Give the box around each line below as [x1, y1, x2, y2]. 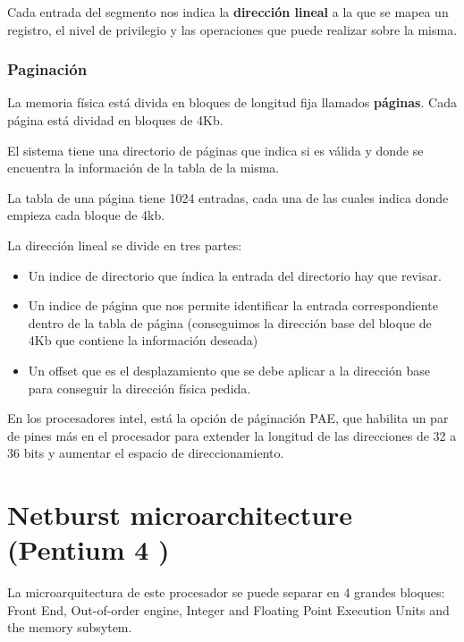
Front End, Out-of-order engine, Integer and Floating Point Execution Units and [7, 600, 450, 619]
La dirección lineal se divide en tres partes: [7, 235, 242, 254]
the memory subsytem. [7, 618, 132, 637]
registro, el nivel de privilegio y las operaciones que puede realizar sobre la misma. [7, 20, 458, 38]
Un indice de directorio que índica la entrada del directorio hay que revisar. [28, 266, 442, 284]
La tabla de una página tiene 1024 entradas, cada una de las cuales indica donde [7, 188, 449, 207]
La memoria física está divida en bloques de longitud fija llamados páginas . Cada [7, 93, 457, 112]
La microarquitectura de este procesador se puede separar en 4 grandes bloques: [7, 583, 445, 602]
